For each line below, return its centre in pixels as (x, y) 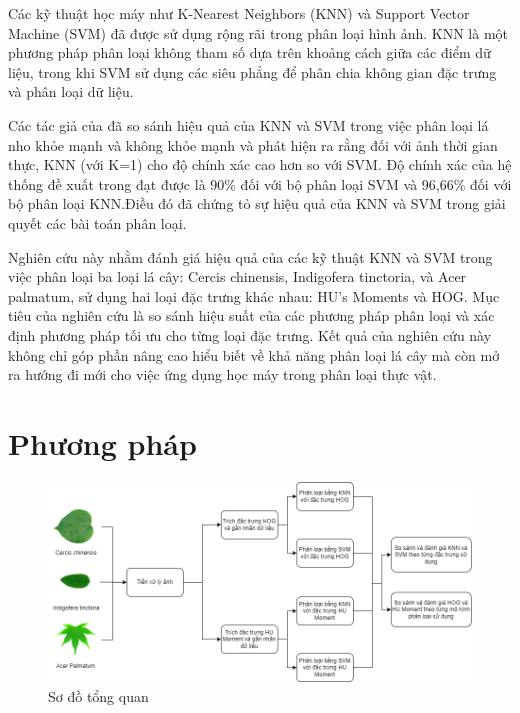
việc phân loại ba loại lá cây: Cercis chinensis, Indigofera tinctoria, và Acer (237, 276)
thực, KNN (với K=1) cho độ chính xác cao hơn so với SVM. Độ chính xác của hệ (260, 164)
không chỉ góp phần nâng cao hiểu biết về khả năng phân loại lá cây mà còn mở (254, 354)
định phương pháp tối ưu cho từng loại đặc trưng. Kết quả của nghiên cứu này (250, 334)
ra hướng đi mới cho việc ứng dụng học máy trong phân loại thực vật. (222, 374)
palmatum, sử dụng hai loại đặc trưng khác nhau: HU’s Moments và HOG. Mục (254, 295)
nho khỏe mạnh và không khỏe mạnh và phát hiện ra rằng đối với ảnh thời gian (253, 144)
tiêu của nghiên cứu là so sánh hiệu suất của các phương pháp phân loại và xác (251, 315)
